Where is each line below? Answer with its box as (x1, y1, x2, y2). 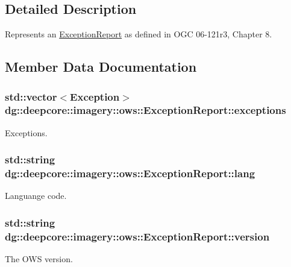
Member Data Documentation (5, 57, 197, 76)
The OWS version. (5, 253, 73, 265)
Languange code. (5, 189, 67, 202)
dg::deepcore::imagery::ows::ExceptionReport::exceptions (5, 102, 286, 118)
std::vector (5, 89, 57, 104)
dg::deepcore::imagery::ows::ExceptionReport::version (5, 228, 270, 243)
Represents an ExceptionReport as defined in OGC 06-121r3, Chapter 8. (5, 28, 272, 40)
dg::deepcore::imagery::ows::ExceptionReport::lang (5, 166, 255, 181)
